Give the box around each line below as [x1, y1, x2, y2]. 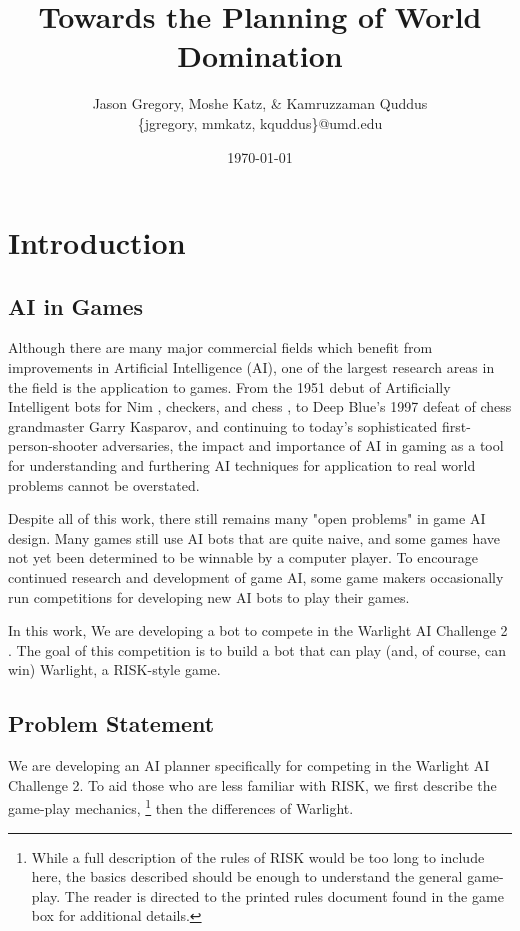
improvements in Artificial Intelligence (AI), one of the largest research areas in [8, 357, 495, 378]
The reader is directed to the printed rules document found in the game [64, 885, 504, 906]
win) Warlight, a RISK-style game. [8, 659, 221, 680]
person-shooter [8, 435, 98, 456]
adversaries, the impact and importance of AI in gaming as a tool [102, 435, 504, 456]
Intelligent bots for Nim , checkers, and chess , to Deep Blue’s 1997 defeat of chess [8, 396, 512, 417]
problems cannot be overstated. [8, 474, 200, 495]
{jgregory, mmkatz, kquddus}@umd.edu [137, 112, 383, 133]
